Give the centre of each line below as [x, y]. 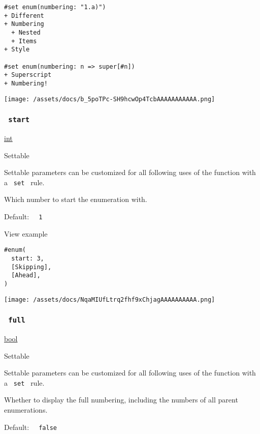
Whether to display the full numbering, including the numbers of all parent [121, 400]
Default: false [30, 427]
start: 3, [28, 258]
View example [26, 233]
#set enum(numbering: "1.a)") [55, 7]
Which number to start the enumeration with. [76, 199]
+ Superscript [28, 75]
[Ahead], [26, 276]
